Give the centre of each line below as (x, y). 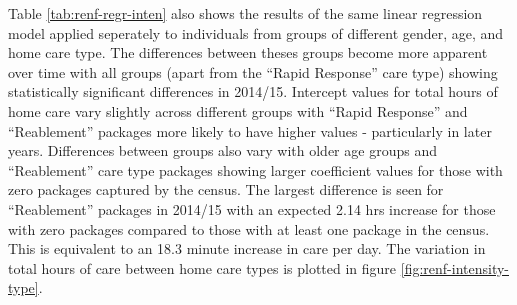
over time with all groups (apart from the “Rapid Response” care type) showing (253, 71)
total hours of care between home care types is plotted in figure (202, 267)
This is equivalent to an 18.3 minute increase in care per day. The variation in (247, 248)
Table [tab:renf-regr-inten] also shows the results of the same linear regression (245, 13)
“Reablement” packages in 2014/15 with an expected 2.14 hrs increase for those (252, 208)
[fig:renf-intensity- (454, 267)
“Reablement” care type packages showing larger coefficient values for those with (255, 169)
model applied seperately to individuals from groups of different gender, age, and (256, 32)
